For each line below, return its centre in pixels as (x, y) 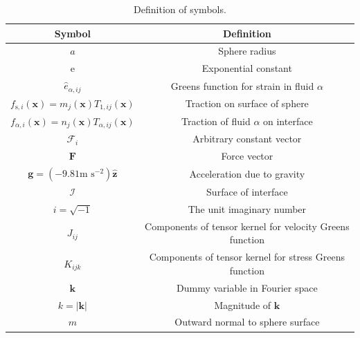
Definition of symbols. (180, 9)
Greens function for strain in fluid (242, 85)
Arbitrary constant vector (247, 139)
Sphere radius (247, 51)
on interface (288, 121)
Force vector (247, 156)
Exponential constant (247, 68)
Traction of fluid (216, 121)
